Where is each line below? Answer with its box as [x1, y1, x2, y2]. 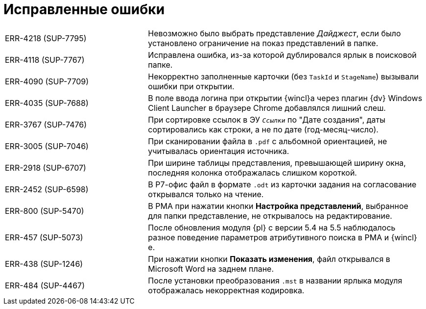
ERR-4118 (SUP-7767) [5, 54, 85, 65]
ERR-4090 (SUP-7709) [5, 76, 89, 86]
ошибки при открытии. [148, 81, 235, 91]
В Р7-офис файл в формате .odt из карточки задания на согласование [148, 179, 417, 189]
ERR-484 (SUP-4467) [5, 280, 85, 290]
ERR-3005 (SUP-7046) [5, 141, 89, 151]
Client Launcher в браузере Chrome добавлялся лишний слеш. [148, 103, 386, 113]
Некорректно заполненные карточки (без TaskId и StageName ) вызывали [148, 71, 419, 81]
